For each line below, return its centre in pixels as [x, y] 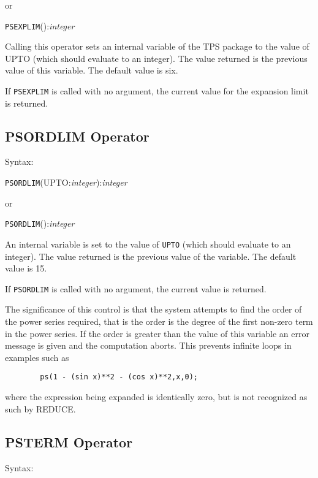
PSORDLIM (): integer [40, 223]
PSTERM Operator [69, 442]
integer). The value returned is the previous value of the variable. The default [151, 256]
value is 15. [26, 268]
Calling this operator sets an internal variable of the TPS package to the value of [157, 46]
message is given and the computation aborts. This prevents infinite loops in [148, 345]
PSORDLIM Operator [77, 136]
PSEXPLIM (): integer [40, 25]
